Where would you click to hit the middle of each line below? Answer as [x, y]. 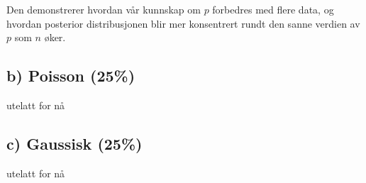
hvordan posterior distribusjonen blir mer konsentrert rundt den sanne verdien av [183, 23]
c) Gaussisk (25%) [74, 143]
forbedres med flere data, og [273, 9]
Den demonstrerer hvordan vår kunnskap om [104, 9]
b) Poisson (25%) [71, 76]
